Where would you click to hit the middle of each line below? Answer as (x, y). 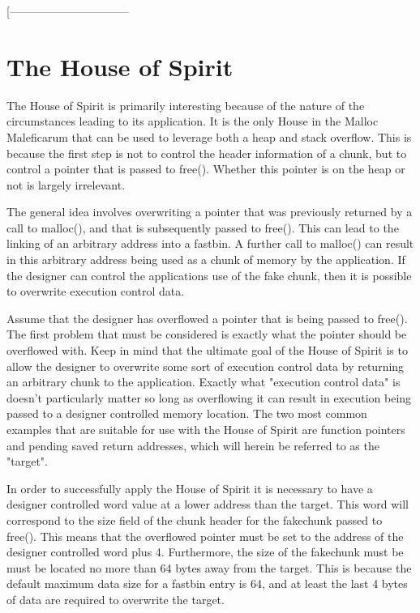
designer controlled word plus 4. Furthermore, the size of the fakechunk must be (205, 552)
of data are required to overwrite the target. (116, 599)
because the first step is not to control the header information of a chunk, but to (207, 153)
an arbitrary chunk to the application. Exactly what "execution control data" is (204, 382)
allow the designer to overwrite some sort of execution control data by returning (206, 366)
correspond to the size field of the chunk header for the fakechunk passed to (195, 519)
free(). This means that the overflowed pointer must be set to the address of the (205, 536)
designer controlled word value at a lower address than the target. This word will (208, 504)
